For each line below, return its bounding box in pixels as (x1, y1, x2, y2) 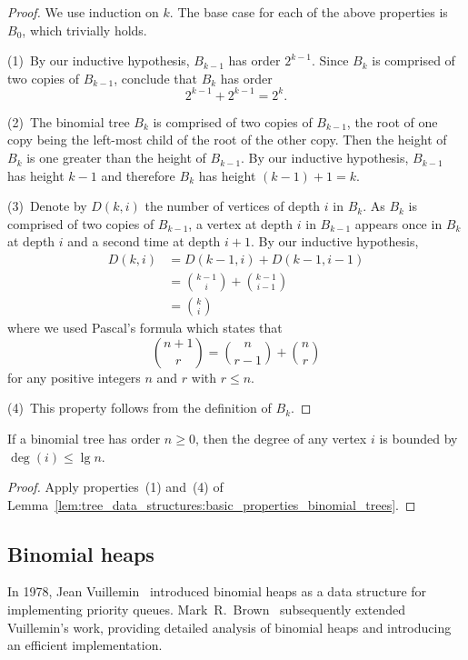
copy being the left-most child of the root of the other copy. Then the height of (7, 130, 447, 149)
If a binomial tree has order (7, 428, 161, 447)
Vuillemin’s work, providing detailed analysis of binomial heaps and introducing (7, 617, 452, 636)
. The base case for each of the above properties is (169, 3, 448, 21)
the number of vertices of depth (144, 196, 321, 215)
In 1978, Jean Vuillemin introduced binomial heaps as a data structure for (7, 582, 427, 601)
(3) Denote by (7, 196, 87, 215)
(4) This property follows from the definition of (7, 398, 272, 417)
